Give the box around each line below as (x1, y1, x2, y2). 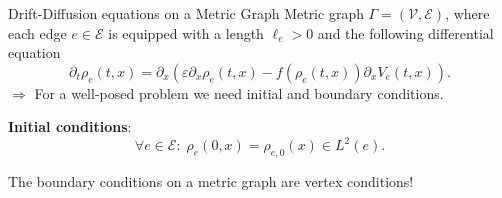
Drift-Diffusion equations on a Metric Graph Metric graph (8, 3, 364, 23)
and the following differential (317, 22, 494, 43)
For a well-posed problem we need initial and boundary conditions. (34, 82, 444, 103)
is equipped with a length (108, 22, 264, 43)
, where (445, 3, 490, 23)
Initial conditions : (8, 116, 132, 137)
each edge (8, 22, 67, 43)
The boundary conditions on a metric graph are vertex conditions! (8, 171, 414, 192)
